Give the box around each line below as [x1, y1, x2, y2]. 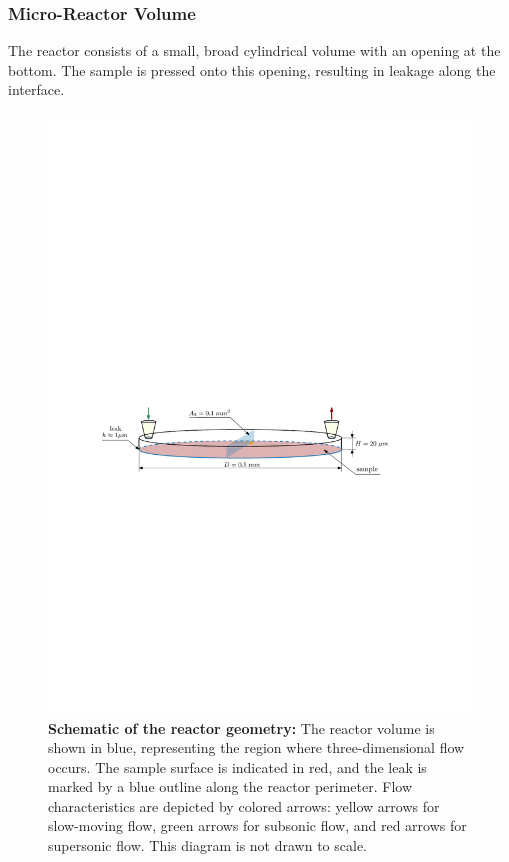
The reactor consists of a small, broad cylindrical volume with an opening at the [8, 40, 501, 61]
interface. [8, 79, 65, 100]
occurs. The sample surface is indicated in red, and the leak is [48, 756, 427, 777]
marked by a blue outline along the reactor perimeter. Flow [48, 776, 412, 797]
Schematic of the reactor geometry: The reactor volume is [48, 717, 435, 738]
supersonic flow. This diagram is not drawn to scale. [48, 835, 367, 856]
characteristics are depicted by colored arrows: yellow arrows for [48, 795, 440, 816]
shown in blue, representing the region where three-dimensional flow [48, 737, 465, 758]
